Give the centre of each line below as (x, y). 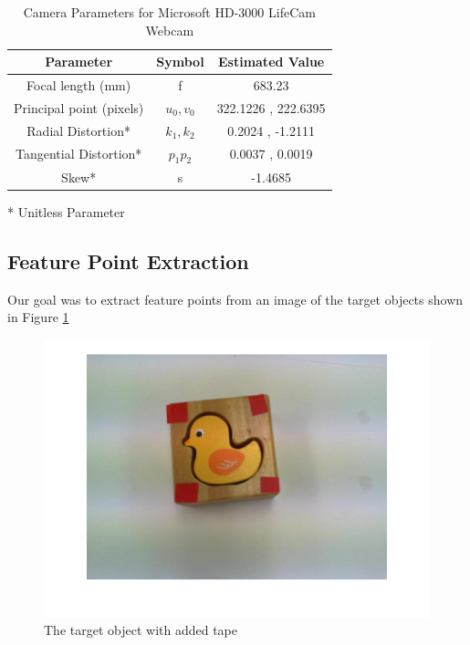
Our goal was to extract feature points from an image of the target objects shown (235, 299)
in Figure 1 (38, 317)
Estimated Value (271, 62)
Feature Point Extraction (128, 260)
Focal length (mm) (79, 85)
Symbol (180, 62)
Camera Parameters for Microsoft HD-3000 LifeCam (169, 12)
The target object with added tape (141, 630)
